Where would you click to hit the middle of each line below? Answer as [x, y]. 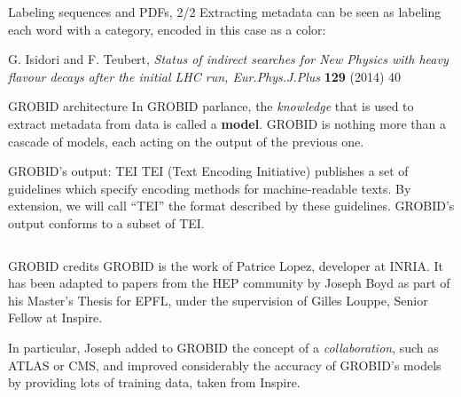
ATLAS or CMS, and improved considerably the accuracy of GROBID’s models [225, 365]
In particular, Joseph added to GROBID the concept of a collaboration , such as [223, 347]
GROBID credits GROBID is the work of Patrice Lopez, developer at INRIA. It [226, 265]
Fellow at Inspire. [55, 318]
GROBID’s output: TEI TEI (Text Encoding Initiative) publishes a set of [208, 171]
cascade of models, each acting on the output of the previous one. [186, 141]
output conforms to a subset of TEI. [106, 222]
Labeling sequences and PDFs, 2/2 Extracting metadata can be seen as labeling [225, 12]
